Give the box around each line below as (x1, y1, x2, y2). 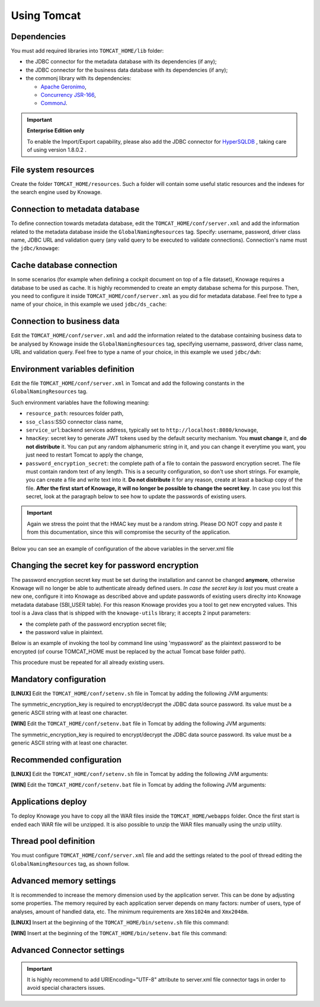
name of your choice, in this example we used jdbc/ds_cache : (11, 300, 167, 308)
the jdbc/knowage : (11, 245, 60, 252)
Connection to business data (11, 316, 120, 327)
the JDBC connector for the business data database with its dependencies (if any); (25, 66, 228, 74)
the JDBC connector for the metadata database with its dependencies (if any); (25, 58, 217, 65)
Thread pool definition (11, 836, 95, 846)
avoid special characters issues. (27, 984, 105, 992)
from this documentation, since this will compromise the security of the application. (27, 528, 231, 536)
